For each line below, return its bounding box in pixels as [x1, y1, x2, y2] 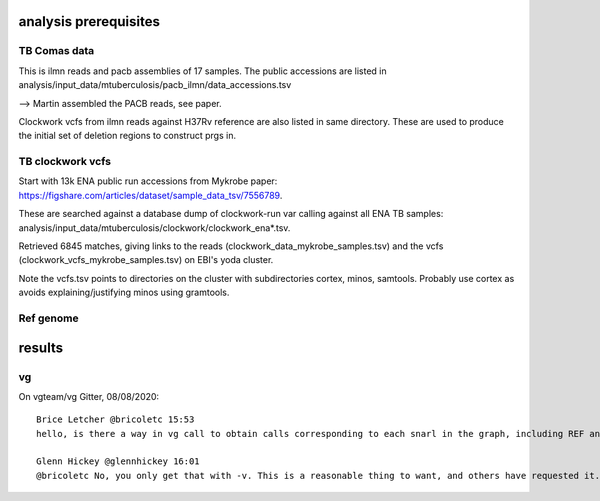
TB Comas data [18, 44, 95, 58]
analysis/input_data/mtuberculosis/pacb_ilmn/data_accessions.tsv [18, 79, 292, 91]
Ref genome [18, 311, 79, 325]
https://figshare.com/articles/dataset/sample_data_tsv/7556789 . [18, 189, 283, 201]
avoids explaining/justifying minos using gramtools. [18, 286, 230, 299]
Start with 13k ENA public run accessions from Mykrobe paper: [18, 175, 278, 187]
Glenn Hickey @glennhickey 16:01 [36, 456, 200, 467]
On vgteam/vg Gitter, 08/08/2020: [18, 390, 160, 402]
